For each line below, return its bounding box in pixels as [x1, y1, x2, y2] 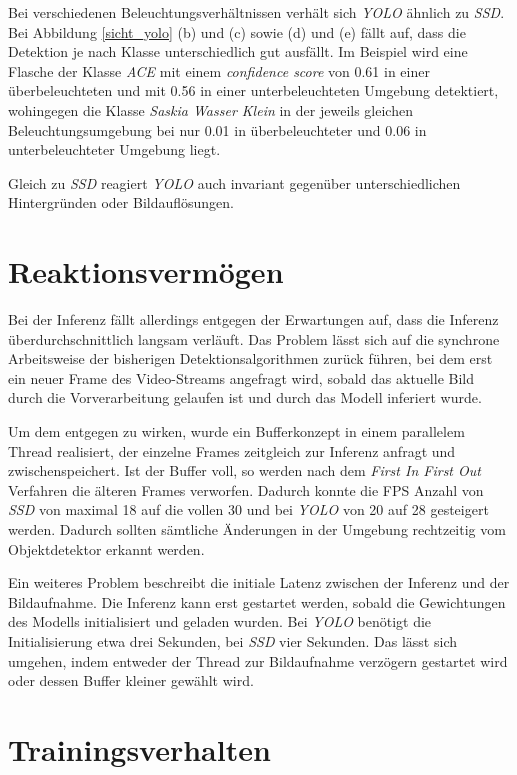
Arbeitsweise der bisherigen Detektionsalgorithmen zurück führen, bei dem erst [8, 348, 493, 369]
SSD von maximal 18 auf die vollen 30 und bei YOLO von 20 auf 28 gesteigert [8, 499, 489, 520]
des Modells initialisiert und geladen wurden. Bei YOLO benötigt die [8, 611, 432, 632]
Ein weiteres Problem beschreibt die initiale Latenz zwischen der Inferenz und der [8, 572, 510, 593]
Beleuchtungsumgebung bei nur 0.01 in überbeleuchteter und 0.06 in [8, 119, 427, 140]
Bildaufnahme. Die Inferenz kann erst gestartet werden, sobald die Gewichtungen [8, 591, 506, 612]
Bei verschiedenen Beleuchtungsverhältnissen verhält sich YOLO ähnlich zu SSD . [8, 2, 505, 22]
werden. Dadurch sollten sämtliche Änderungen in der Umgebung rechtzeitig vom [8, 519, 506, 539]
